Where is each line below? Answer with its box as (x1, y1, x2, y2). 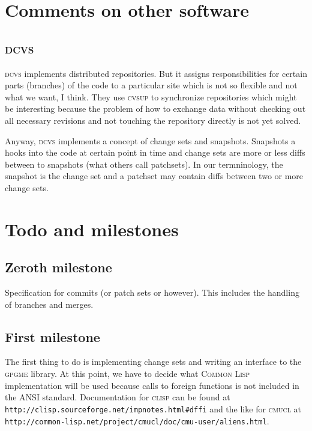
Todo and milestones (5, 216, 179, 241)
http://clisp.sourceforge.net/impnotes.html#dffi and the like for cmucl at (5, 402, 302, 415)
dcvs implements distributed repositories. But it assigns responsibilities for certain (5, 67, 307, 79)
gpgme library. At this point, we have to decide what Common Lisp (5, 367, 250, 380)
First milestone (5, 327, 100, 346)
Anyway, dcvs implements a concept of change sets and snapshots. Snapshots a (5, 134, 296, 147)
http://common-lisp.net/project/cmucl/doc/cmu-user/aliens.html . (5, 414, 269, 427)
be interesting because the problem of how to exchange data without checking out (5, 102, 306, 115)
